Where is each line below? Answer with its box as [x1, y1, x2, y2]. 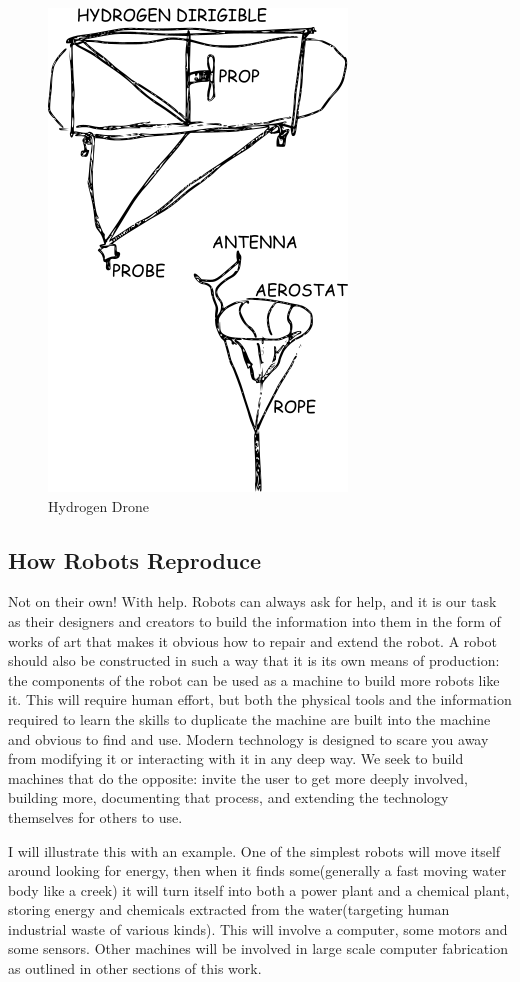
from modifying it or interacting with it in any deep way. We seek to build [8, 748, 464, 769]
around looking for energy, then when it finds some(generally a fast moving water [8, 860, 507, 881]
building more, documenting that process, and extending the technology [8, 787, 449, 808]
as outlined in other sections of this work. [8, 958, 262, 979]
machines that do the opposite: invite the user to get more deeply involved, [8, 767, 468, 788]
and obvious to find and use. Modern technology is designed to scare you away [8, 728, 489, 749]
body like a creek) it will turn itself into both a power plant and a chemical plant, [8, 879, 510, 900]
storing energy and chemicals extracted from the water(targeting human [8, 899, 450, 920]
